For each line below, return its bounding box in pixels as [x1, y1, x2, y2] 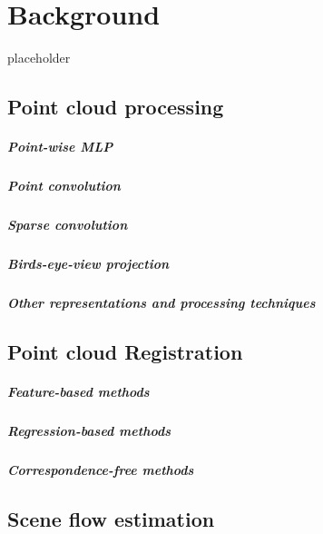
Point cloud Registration [7, 337, 243, 365]
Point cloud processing [7, 93, 224, 121]
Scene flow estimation [7, 504, 215, 532]
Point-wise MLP [7, 137, 113, 156]
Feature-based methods [7, 381, 150, 400]
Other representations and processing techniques [7, 292, 316, 311]
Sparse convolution [7, 215, 128, 234]
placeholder [7, 48, 71, 67]
